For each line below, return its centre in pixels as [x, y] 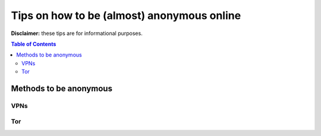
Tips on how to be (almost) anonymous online [126, 15]
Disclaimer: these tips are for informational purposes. [77, 33]
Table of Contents [34, 44]
